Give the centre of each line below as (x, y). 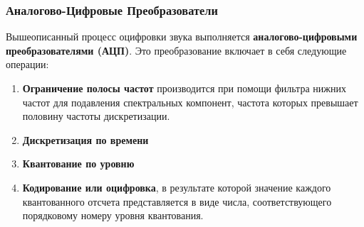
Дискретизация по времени (85, 139)
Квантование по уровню (78, 164)
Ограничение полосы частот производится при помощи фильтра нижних (184, 88)
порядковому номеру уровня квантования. (113, 215)
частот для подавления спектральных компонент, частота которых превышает (190, 102)
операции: (27, 64)
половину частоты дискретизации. (96, 116)
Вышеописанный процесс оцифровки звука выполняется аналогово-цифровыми (182, 37)
